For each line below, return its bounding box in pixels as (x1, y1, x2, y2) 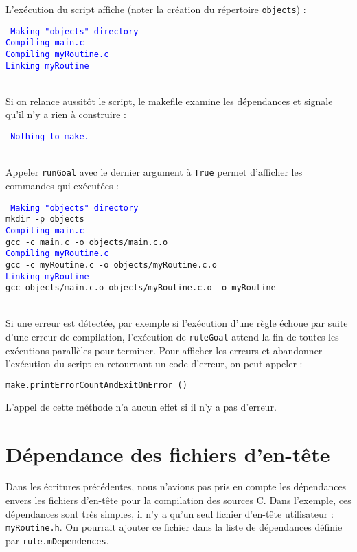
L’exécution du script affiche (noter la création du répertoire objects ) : (5, 2, 306, 16)
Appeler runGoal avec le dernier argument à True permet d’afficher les (5, 165, 303, 179)
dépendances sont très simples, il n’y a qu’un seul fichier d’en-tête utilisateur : (5, 506, 334, 520)
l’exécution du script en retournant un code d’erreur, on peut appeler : (5, 356, 303, 371)
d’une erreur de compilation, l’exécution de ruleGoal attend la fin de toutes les (5, 330, 339, 343)
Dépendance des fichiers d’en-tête (5, 439, 330, 468)
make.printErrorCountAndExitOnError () (5, 380, 187, 390)
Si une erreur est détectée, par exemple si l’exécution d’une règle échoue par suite (5, 316, 348, 330)
